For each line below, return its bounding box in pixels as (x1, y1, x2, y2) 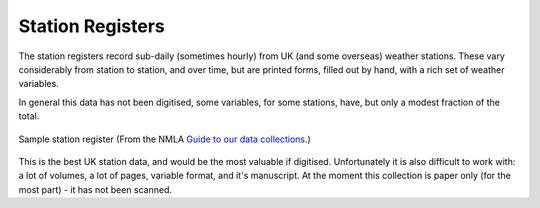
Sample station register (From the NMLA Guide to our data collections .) (18, 133, 312, 145)
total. (18, 110, 40, 122)
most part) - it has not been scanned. (18, 183, 172, 195)
